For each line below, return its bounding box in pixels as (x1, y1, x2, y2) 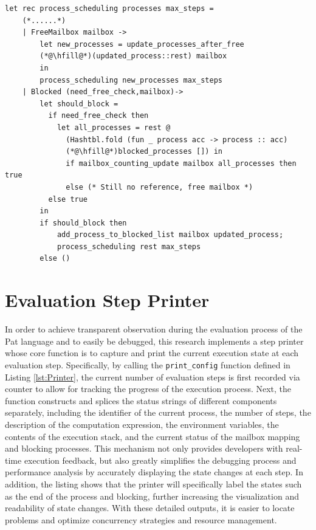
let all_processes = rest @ (57, 123, 171, 132)
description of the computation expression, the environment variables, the (5, 418, 279, 430)
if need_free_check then (48, 111, 149, 120)
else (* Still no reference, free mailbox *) (66, 182, 253, 191)
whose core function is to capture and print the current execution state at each (5, 346, 299, 359)
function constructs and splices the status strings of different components (5, 394, 277, 407)
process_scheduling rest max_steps (57, 242, 201, 251)
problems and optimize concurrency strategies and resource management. (5, 513, 277, 526)
